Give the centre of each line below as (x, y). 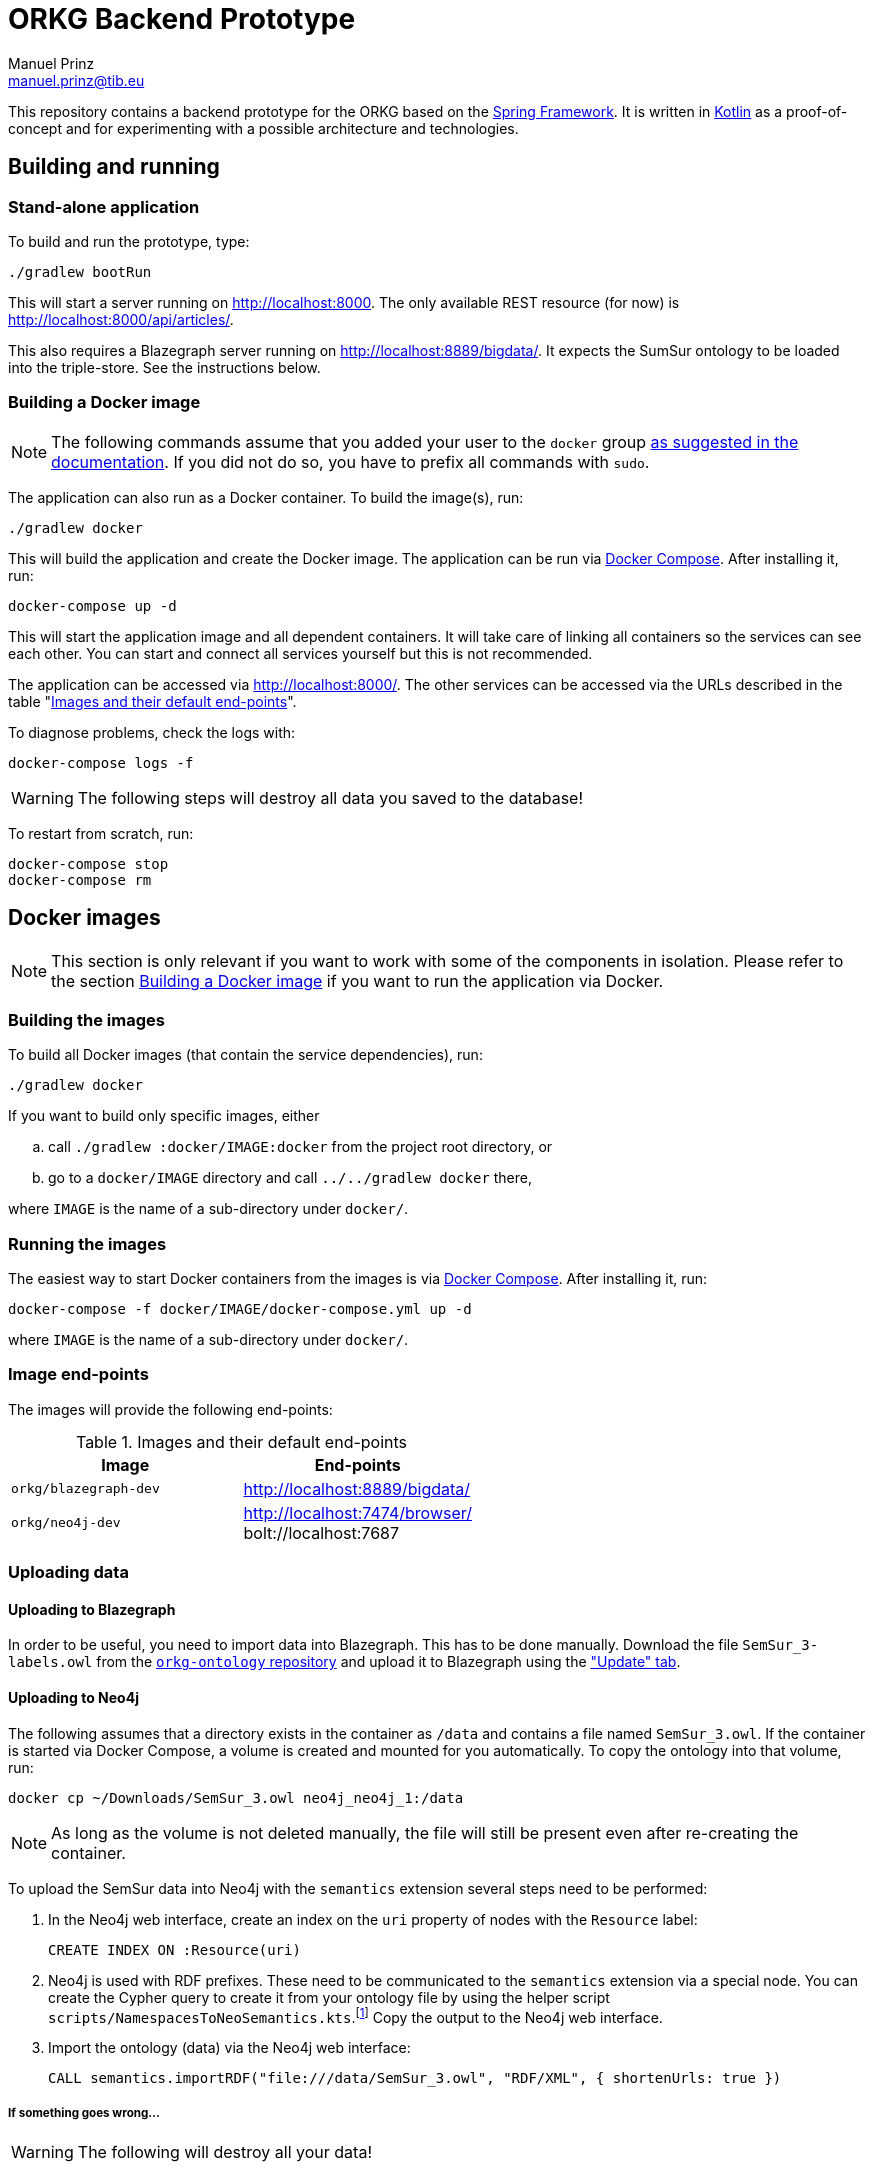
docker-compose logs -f (101, 762)
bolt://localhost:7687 (321, 1532)
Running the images (87, 1243)
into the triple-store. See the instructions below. (164, 367)
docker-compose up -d (92, 605)
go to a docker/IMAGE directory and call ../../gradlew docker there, (290, 1178)
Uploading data (68, 1572)
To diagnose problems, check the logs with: (152, 732)
